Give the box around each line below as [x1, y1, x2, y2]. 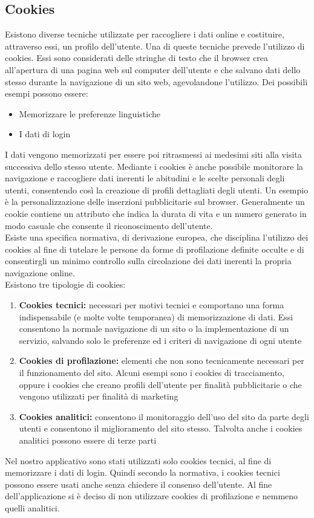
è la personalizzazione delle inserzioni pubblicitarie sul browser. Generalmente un [5, 195, 305, 208]
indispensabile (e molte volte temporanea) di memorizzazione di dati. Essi [19, 310, 293, 323]
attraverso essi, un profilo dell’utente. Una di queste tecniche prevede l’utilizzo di [5, 39, 305, 52]
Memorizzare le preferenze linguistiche [19, 107, 160, 120]
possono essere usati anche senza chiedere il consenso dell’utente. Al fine [5, 478, 272, 490]
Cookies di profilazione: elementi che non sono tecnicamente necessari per [19, 354, 304, 367]
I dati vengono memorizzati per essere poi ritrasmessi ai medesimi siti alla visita [5, 147, 302, 160]
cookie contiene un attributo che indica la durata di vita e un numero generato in [5, 207, 307, 219]
